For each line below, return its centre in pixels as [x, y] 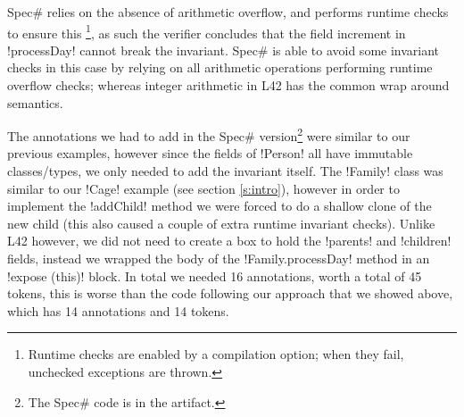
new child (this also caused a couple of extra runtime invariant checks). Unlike [221, 223]
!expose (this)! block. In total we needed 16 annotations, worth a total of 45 [215, 275]
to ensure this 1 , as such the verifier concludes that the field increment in [207, 31]
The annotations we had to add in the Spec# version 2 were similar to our [209, 134]
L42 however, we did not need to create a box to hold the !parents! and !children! [229, 241]
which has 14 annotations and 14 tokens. [118, 310]
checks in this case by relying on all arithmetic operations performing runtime [220, 67]
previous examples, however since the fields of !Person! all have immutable [210, 153]
